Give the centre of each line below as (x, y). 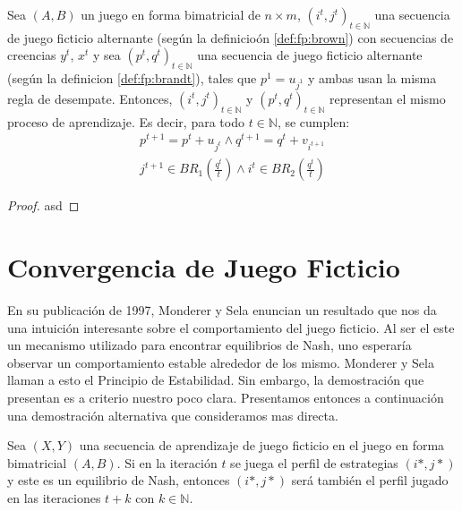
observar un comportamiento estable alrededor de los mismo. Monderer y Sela (221, 362)
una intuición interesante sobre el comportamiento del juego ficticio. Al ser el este (231, 327)
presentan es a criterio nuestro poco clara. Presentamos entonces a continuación (226, 397)
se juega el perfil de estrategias (314, 462)
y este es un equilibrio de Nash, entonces (119, 480)
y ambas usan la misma (372, 78)
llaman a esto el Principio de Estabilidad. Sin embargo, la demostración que (216, 380)
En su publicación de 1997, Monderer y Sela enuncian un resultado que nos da (222, 309)
